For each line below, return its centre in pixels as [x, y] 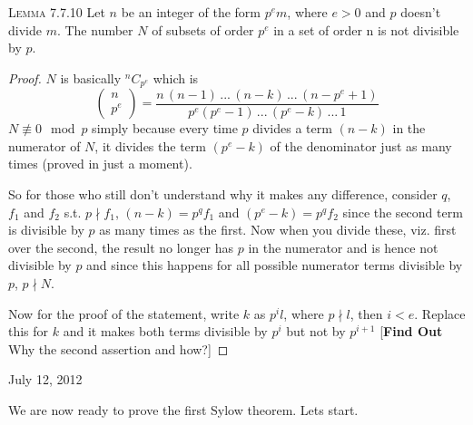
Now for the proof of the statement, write [124, 313]
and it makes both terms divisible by [165, 331]
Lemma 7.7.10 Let [57, 12]
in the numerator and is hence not [343, 247]
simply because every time [165, 128]
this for [29, 331]
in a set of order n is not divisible [366, 29]
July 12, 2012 [45, 379]
